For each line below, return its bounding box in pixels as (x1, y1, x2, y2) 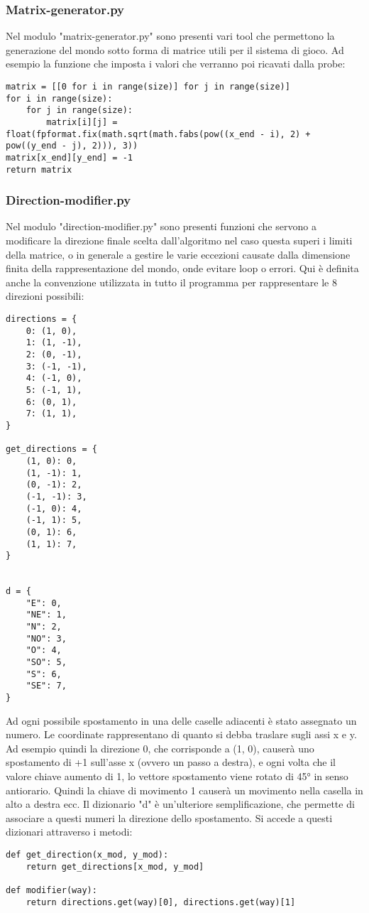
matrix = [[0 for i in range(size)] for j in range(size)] (6, 82, 290, 92)
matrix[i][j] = (46, 117, 118, 127)
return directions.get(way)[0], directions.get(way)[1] (26, 897, 296, 907)
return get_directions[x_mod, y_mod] (26, 861, 204, 872)
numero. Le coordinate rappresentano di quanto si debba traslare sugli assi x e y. (6, 727, 357, 742)
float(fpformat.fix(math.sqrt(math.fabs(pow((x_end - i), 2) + (6, 129, 311, 139)
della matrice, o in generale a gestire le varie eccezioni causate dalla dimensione (6, 247, 351, 261)
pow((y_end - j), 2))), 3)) (6, 141, 138, 151)
